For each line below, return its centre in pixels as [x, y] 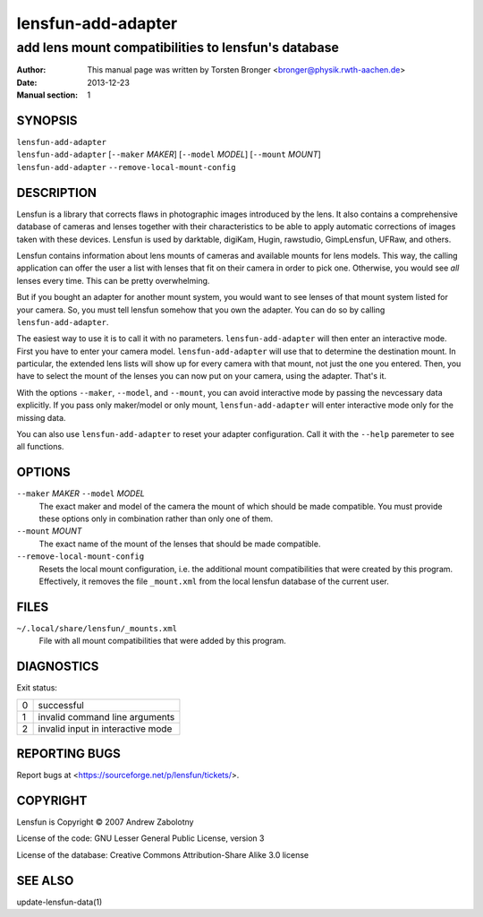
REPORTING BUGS [68, 754]
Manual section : [47, 95]
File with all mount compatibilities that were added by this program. [162, 641]
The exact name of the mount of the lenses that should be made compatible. [180, 544]
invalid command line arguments [106, 716]
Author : [31, 70]
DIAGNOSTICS [58, 667]
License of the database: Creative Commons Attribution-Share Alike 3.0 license [162, 854]
